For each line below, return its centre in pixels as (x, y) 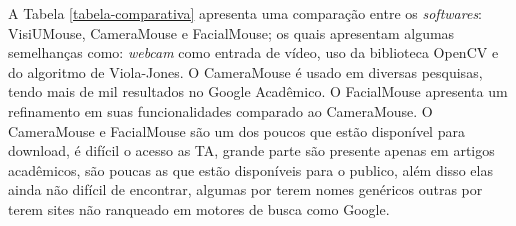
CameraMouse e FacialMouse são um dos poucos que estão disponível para (236, 130)
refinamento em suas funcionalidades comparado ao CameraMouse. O (220, 110)
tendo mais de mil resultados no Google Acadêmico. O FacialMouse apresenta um (258, 91)
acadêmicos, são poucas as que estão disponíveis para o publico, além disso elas (250, 169)
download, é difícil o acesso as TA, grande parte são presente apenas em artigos (251, 150)
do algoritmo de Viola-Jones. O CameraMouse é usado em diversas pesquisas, (245, 71)
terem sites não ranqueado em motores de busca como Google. (199, 208)
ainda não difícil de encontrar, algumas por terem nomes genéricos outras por (245, 189)
